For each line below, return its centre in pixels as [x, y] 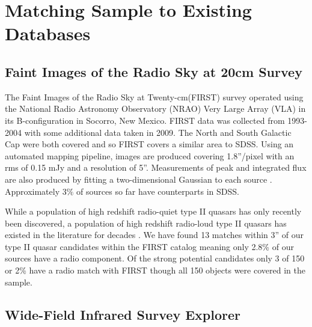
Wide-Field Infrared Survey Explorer [123, 314]
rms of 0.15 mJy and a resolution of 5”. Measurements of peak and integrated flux [156, 167]
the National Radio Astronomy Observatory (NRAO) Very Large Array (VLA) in [155, 108]
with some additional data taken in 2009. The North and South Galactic [158, 132]
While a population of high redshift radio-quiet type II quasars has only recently [153, 211]
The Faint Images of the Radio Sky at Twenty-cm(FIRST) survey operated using [154, 96]
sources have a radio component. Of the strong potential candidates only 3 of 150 [155, 258]
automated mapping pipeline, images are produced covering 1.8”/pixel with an [150, 155]
